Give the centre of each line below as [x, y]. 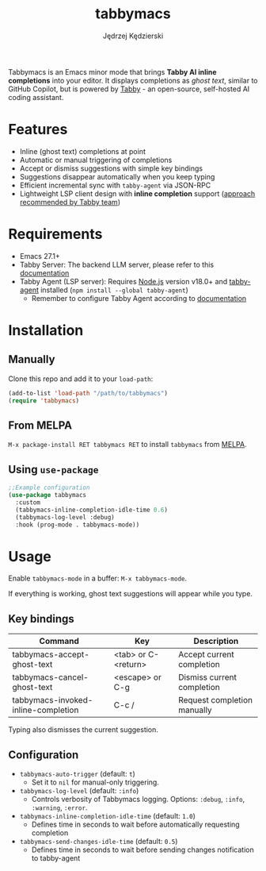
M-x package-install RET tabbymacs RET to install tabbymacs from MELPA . [127, 445]
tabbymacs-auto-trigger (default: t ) [78, 774]
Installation [46, 330]
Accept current [206, 654]
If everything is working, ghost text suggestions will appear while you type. [131, 594]
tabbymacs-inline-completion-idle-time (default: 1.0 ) [108, 816]
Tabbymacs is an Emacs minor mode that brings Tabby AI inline [112, 71]
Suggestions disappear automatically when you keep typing [117, 176]
